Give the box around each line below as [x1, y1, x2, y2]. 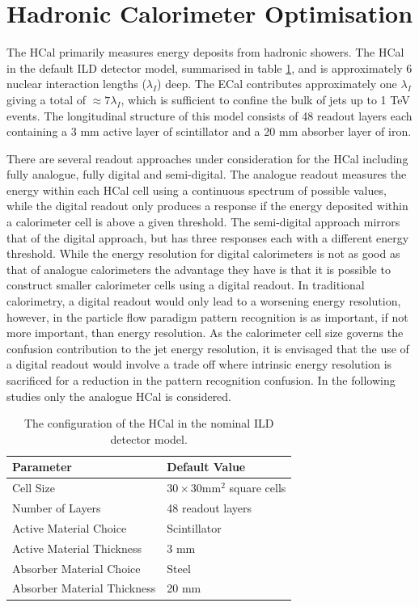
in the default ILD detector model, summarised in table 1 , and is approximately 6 [6, 59, 413, 76]
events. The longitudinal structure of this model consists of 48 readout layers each [6, 107, 413, 124]
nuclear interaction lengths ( [6, 75, 146, 92]
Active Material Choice [12, 519, 127, 536]
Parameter [12, 458, 72, 475]
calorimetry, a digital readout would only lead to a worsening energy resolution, [6, 293, 401, 310]
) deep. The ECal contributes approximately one [157, 75, 397, 92]
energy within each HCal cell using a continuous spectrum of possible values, [6, 181, 387, 198]
